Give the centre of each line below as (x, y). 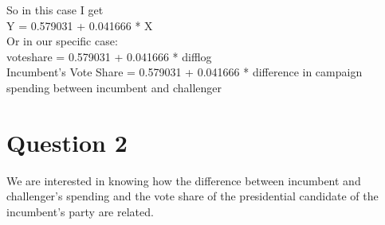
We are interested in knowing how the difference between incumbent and (184, 180)
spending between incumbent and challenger (114, 87)
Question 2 (67, 142)
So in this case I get (55, 10)
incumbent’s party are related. (80, 211)
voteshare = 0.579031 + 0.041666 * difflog (109, 56)
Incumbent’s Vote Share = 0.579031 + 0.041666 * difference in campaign (185, 72)
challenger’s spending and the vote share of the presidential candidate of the (192, 196)
